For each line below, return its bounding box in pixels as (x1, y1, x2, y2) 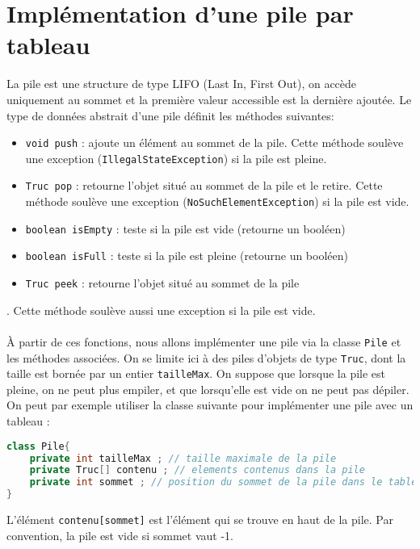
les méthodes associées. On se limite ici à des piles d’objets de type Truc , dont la (6, 349, 406, 366)
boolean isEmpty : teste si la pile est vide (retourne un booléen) (25, 220, 346, 237)
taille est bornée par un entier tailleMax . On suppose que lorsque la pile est (6, 365, 386, 382)
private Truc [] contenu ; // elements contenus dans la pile (29, 464, 365, 476)
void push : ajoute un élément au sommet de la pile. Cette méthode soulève (25, 134, 404, 151)
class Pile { (6, 440, 70, 452)
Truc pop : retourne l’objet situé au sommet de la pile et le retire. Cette (25, 177, 383, 194)
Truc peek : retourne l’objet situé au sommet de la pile (25, 274, 300, 291)
